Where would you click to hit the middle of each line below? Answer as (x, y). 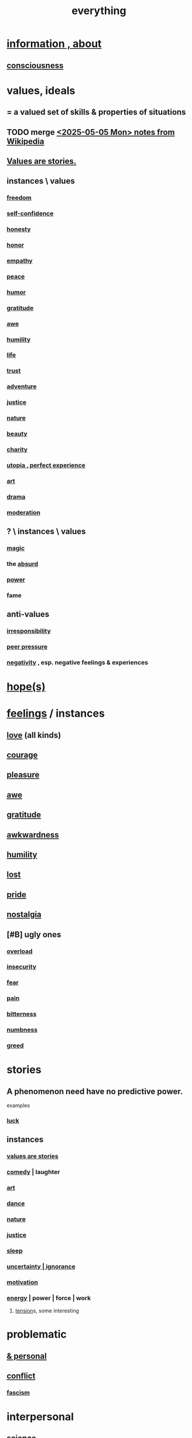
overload (20, 951)
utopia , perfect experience (46, 465)
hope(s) (26, 687)
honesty (19, 229)
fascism (18, 1392)
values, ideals (41, 91)
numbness (22, 1030)
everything (99, 11)
